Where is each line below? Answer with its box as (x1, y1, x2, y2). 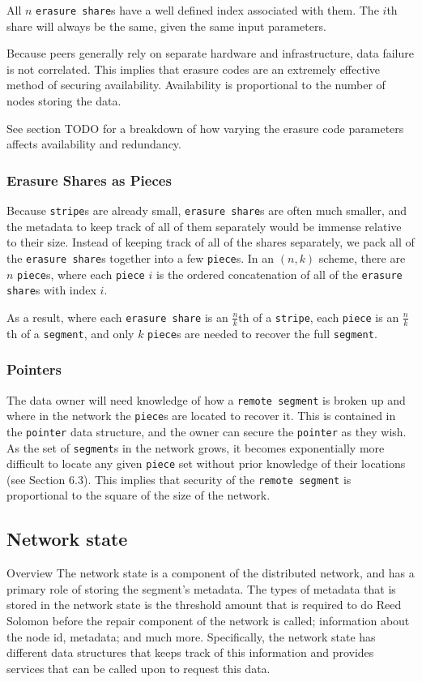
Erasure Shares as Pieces (6, 169, 172, 190)
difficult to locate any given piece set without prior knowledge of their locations (6, 455, 406, 472)
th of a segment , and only (6, 324, 134, 341)
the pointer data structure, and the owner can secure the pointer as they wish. (6, 422, 407, 440)
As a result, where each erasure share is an (6, 308, 228, 325)
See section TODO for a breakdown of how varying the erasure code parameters (6, 119, 404, 136)
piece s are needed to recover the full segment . (147, 324, 377, 341)
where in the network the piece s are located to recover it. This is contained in (6, 407, 396, 424)
